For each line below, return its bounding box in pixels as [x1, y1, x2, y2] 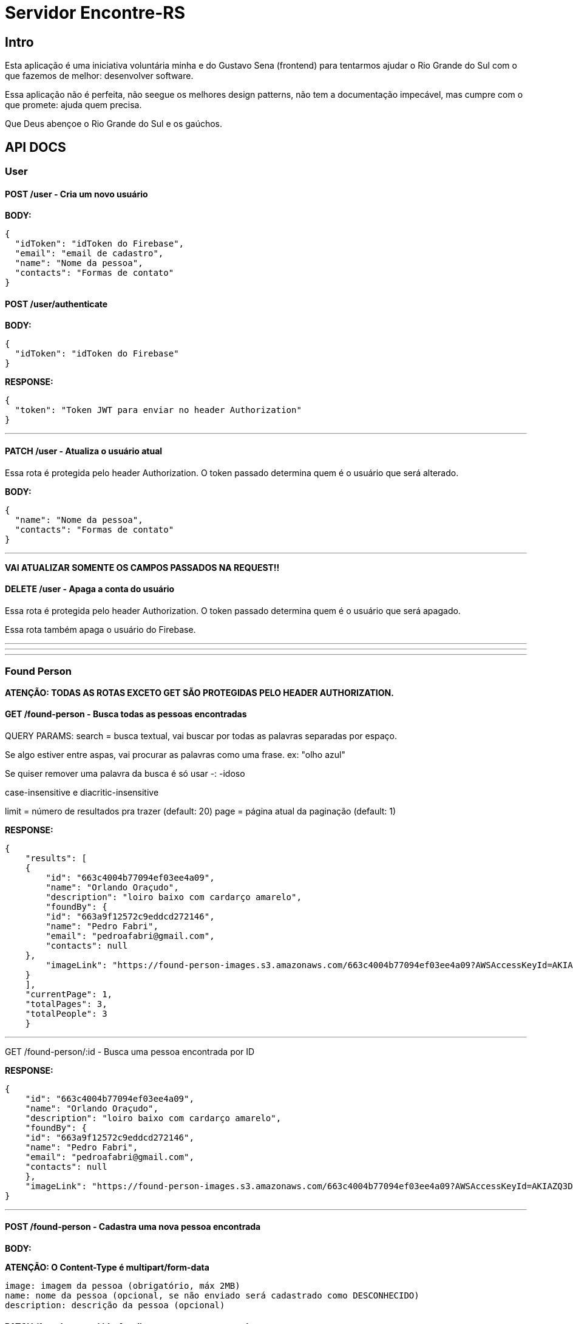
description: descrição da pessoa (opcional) [5, 1300, 225, 1311]
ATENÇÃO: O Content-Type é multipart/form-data [5, 1262, 209, 1273]
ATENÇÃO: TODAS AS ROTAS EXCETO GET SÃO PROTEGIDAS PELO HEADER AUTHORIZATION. [5, 687, 394, 698]
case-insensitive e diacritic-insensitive [5, 787, 159, 797]
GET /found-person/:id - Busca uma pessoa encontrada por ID [5, 1046, 255, 1057]
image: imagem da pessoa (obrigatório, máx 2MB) [5, 1281, 240, 1291]
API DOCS [5, 139, 66, 155]
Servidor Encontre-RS [5, 2, 186, 23]
